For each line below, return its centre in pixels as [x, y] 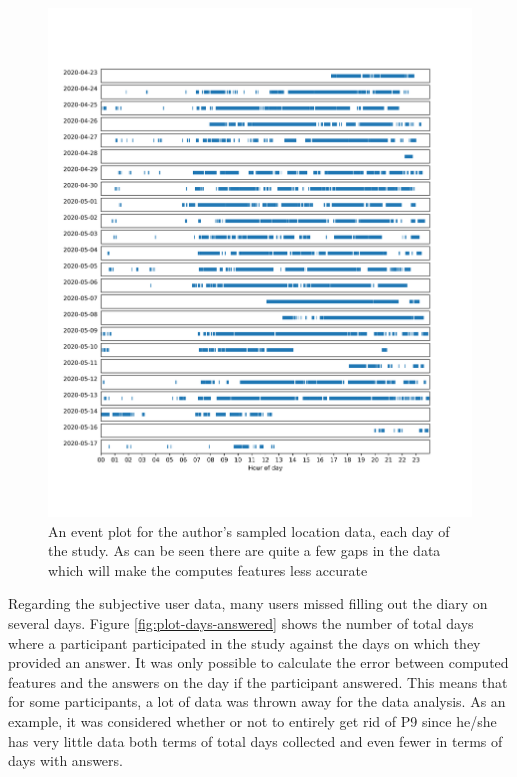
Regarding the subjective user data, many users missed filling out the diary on [248, 603]
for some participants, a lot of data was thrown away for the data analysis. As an [257, 701]
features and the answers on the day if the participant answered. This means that [258, 681]
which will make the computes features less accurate [208, 569]
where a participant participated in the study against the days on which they [244, 642]
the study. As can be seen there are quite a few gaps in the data [244, 550]
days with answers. [65, 760]
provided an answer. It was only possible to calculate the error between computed [258, 662]
